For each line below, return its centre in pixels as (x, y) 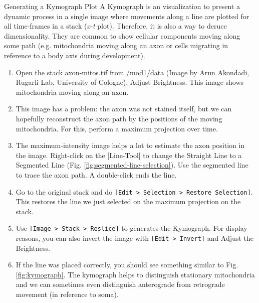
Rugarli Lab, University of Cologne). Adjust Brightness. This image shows (130, 82)
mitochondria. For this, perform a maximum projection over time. (117, 128)
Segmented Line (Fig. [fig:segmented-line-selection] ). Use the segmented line (132, 165)
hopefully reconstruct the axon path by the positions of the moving (119, 118)
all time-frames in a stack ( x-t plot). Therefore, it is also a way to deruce (115, 26)
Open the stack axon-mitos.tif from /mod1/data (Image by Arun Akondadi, (133, 72)
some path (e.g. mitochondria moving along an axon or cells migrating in (116, 45)
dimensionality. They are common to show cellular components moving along (122, 35)
